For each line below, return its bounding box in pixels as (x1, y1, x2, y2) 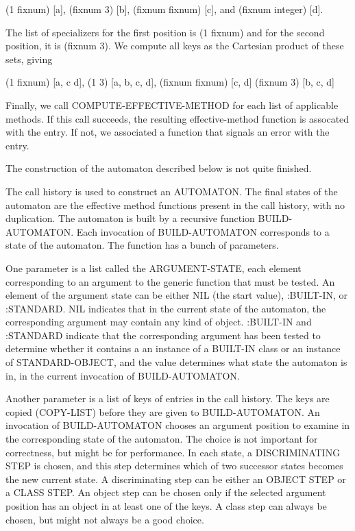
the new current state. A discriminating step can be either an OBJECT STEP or (5, 471, 346, 486)
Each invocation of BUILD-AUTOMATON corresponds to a (76, 224, 330, 238)
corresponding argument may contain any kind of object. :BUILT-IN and (5, 314, 312, 329)
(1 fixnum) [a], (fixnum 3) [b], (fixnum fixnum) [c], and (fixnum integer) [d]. (5, 2, 323, 16)
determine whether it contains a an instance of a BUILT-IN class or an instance (5, 341, 341, 356)
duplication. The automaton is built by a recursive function (5, 211, 255, 225)
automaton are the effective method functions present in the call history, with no (5, 197, 345, 212)
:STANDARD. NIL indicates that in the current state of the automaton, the (5, 301, 326, 315)
